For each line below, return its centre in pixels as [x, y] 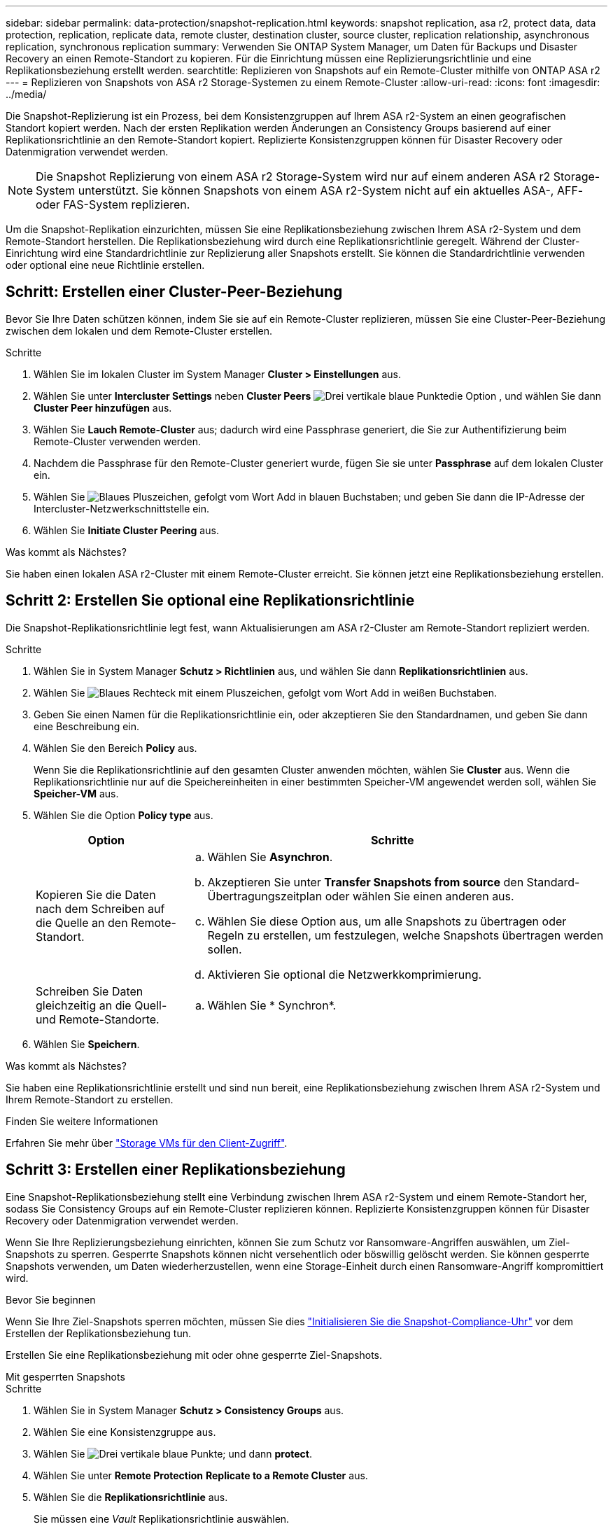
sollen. [225, 949]
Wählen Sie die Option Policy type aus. [124, 815]
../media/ [26, 94]
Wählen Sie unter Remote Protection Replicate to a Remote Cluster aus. [201, 1475]
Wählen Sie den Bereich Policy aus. [115, 748]
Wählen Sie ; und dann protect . [173, 1453]
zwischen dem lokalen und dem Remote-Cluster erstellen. [139, 330]
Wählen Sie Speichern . [87, 1044]
